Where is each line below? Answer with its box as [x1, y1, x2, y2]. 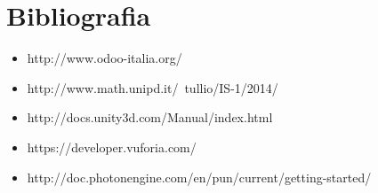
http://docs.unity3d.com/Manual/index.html [27, 108, 273, 127]
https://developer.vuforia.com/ [27, 137, 197, 156]
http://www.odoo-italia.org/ [27, 49, 182, 67]
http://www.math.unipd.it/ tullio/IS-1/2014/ [27, 78, 278, 96]
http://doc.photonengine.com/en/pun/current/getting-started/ [27, 167, 372, 186]
